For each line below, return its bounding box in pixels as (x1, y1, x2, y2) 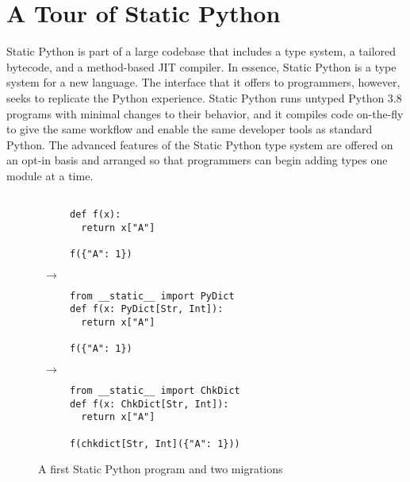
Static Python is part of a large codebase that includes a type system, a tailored (6, 43, 397, 60)
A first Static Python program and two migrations (38, 461, 283, 477)
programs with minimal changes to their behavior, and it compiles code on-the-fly (6, 105, 404, 121)
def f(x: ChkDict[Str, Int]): (70, 398, 229, 410)
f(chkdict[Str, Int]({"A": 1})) (70, 438, 240, 449)
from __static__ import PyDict (70, 290, 235, 302)
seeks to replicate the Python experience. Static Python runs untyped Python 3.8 (6, 89, 402, 106)
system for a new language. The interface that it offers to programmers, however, (6, 74, 400, 91)
